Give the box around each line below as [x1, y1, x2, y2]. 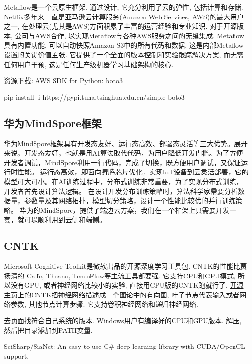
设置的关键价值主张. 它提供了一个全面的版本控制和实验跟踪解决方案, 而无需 [4, 49, 244, 59]
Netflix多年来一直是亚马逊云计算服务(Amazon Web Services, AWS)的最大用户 [4, 11, 244, 21]
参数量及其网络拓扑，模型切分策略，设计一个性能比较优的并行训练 [24, 195, 235, 206]
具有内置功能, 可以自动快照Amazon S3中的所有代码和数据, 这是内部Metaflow [4, 40, 244, 50]
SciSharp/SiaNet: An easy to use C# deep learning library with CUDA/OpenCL [4, 341, 245, 351]
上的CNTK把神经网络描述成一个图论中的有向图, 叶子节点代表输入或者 [18, 289, 240, 299]
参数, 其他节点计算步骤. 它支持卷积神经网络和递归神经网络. [10, 299, 198, 309]
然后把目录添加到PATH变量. [4, 325, 93, 335]
